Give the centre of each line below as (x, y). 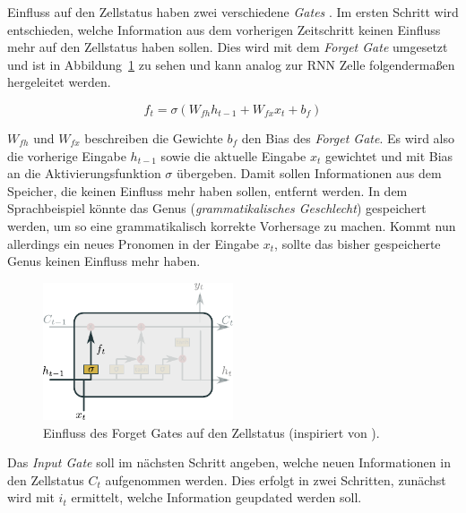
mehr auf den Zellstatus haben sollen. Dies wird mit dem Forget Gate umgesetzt (228, 47)
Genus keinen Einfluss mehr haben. (104, 261)
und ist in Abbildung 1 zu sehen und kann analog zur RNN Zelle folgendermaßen (231, 64)
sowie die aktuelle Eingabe (233, 155)
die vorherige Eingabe (67, 155)
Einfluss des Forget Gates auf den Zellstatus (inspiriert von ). (211, 432)
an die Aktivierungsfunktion (84, 173)
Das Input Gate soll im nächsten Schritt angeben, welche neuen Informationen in (229, 462)
